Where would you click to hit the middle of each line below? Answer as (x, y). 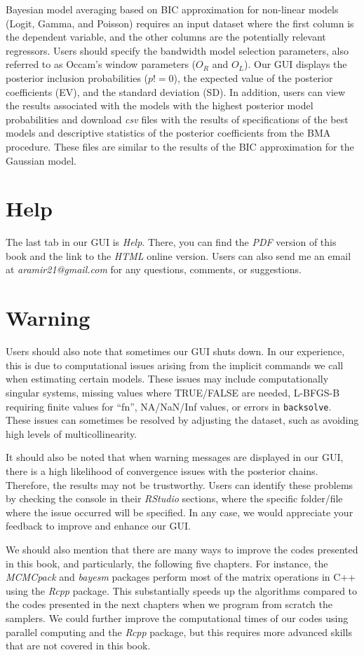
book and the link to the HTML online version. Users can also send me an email (178, 255)
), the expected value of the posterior (253, 77)
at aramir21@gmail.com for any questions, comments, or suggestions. (154, 269)
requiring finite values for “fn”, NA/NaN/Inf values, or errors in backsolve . (169, 406)
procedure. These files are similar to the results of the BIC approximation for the (180, 146)
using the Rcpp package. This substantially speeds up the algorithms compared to (182, 590)
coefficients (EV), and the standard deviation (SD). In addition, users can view (176, 91)
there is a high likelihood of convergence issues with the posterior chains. (162, 470)
